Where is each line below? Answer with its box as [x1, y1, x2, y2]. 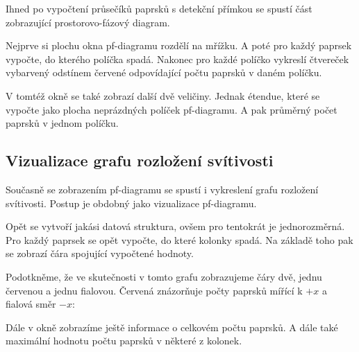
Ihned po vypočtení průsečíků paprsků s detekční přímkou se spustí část [6, 1, 312, 15]
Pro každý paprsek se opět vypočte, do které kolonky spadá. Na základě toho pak [6, 232, 353, 247]
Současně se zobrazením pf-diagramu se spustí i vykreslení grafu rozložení [6, 182, 319, 196]
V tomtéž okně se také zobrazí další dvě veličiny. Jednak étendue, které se [6, 88, 320, 103]
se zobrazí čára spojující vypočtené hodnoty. [6, 246, 194, 261]
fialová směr [6, 297, 56, 311]
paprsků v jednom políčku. [6, 116, 119, 130]
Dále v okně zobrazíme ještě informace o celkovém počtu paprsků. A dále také [6, 319, 338, 334]
